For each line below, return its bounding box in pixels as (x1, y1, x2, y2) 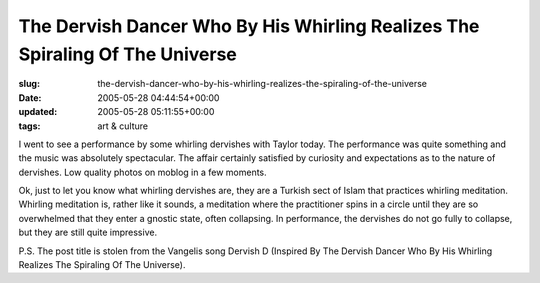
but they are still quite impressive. (18, 226, 158, 239)
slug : (18, 78, 40, 90)
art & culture (97, 120, 149, 132)
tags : (18, 120, 41, 132)
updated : (18, 106, 58, 118)
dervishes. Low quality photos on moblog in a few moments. (18, 166, 267, 178)
